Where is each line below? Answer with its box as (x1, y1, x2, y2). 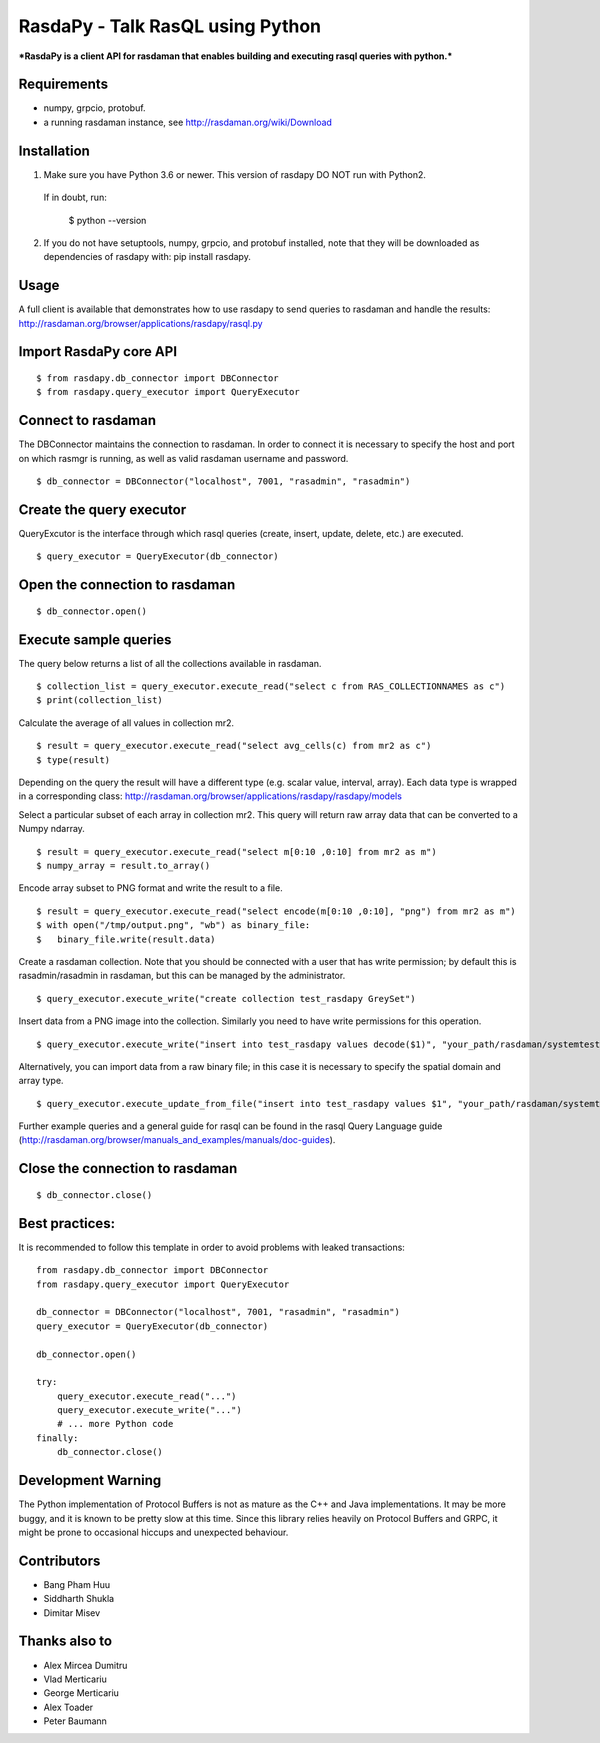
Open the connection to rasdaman (18, 576, 236, 594)
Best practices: (18, 1215, 115, 1232)
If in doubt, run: (43, 191, 107, 204)
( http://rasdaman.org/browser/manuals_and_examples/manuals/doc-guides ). (18, 1134, 336, 1146)
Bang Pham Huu (43, 1578, 111, 1590)
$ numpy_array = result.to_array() (36, 860, 211, 871)
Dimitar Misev (43, 1606, 101, 1619)
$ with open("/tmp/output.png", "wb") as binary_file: (36, 920, 311, 931)
